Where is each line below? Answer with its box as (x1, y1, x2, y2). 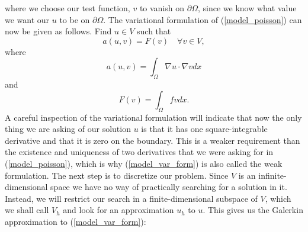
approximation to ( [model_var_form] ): (5, 215, 146, 227)
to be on (59, 13, 90, 25)
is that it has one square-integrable (141, 123, 268, 135)
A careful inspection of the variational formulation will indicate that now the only (5, 111, 302, 123)
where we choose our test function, (5, 2, 130, 14)
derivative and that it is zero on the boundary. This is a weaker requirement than (5, 134, 300, 146)
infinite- (258, 169, 287, 181)
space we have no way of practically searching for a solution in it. (50, 181, 287, 193)
